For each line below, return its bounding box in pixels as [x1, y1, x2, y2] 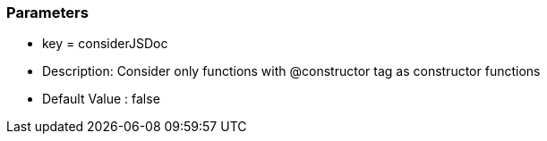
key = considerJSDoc [42, 36, 168, 52]
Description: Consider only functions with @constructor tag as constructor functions [42, 63, 541, 79]
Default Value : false [42, 91, 160, 107]
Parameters [6, 4, 89, 21]
